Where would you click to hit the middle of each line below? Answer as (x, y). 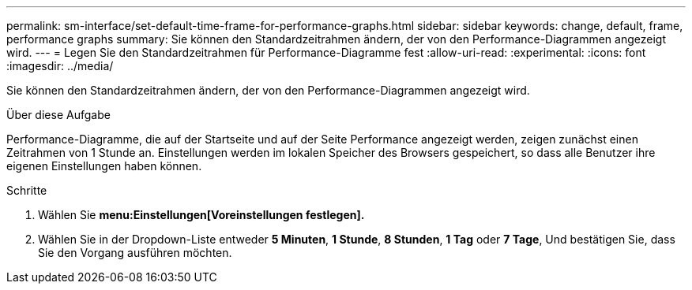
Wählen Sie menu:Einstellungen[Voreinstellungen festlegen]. (201, 215)
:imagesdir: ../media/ (60, 66)
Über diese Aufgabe (58, 115)
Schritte (27, 190)
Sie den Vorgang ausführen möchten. (135, 253)
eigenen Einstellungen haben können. (104, 166)
